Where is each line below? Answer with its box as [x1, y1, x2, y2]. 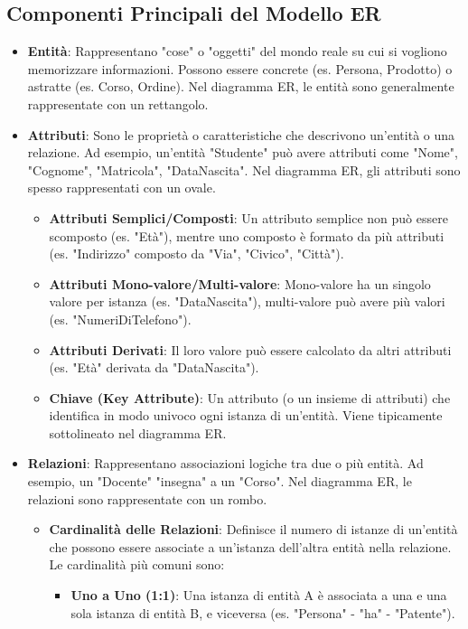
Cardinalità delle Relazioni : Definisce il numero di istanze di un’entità [49, 520, 458, 539]
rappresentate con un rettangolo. [27, 94, 209, 113]
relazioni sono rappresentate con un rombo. [27, 489, 267, 508]
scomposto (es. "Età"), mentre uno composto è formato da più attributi [49, 226, 445, 245]
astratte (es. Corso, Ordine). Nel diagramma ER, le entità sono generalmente [27, 77, 454, 96]
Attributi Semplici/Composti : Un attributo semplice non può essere [49, 208, 448, 227]
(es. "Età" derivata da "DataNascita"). [49, 358, 259, 377]
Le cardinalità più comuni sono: [49, 555, 225, 574]
